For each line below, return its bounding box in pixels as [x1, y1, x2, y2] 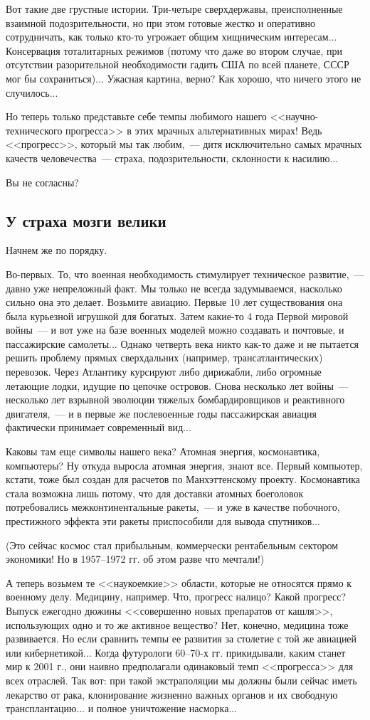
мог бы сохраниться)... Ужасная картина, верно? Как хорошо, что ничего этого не [6, 70, 361, 85]
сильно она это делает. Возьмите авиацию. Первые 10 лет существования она [6, 295, 343, 309]
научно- [285, 109, 319, 124]
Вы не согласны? [6, 174, 79, 189]
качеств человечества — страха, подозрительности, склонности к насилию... [6, 150, 339, 165]
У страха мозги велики [6, 209, 166, 231]
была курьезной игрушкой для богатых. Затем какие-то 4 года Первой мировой [6, 308, 349, 323]
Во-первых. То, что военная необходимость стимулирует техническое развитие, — [6, 266, 364, 281]
